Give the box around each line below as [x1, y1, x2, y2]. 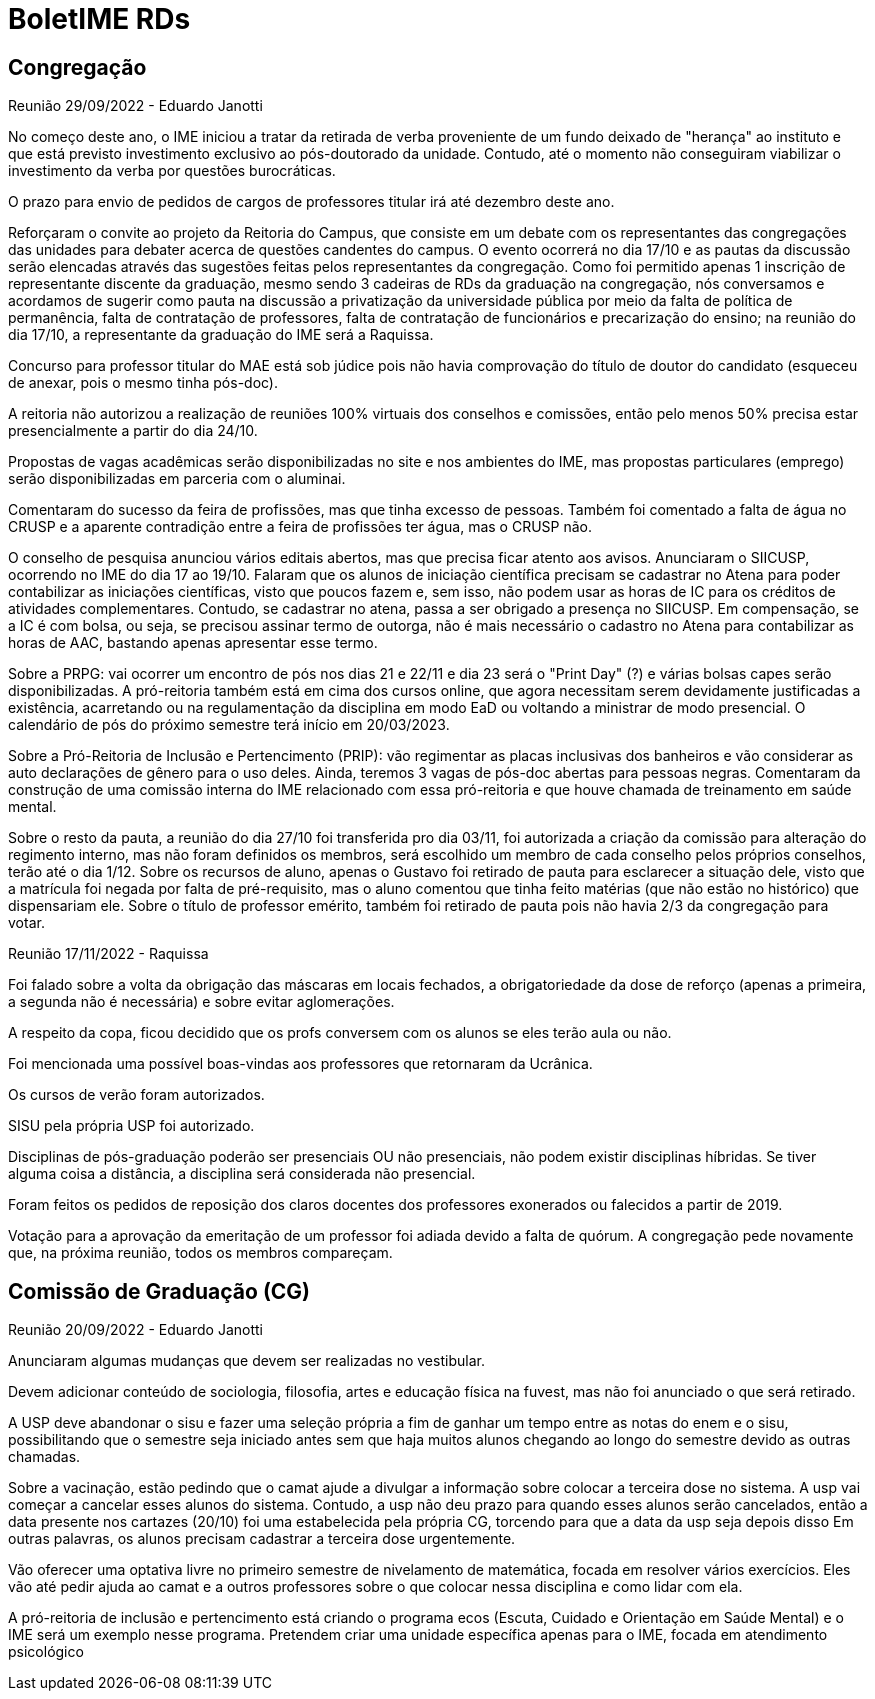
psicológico [8, 1643, 84, 1661]
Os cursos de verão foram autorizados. [8, 1086, 265, 1104]
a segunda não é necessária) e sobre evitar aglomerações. [8, 993, 395, 1011]
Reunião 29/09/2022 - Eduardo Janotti [8, 97, 263, 115]
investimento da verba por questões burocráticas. [8, 162, 336, 180]
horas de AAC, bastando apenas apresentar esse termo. [8, 634, 378, 652]
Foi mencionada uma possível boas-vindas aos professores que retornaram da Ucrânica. [8, 1055, 593, 1073]
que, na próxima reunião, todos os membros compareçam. [8, 1244, 393, 1262]
